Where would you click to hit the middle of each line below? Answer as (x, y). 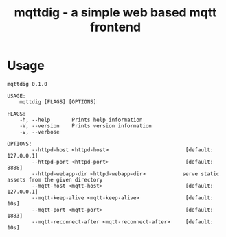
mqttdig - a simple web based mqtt (115, 13)
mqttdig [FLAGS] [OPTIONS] (58, 102)
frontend (115, 27)
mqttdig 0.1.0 (27, 84)
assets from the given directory (55, 179)
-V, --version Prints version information (86, 126)
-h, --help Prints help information (81, 120)
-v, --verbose (39, 132)
